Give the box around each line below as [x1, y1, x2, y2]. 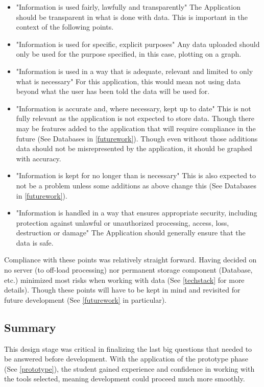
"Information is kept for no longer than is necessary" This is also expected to [16, 170, 256, 181]
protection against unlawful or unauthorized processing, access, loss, [16, 217, 229, 228]
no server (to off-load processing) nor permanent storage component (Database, [4, 264, 253, 275]
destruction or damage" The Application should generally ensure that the [16, 227, 246, 238]
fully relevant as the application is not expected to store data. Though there [16, 113, 255, 124]
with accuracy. [16, 153, 61, 163]
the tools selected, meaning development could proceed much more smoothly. [4, 373, 245, 384]
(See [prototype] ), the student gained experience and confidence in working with [4, 363, 255, 374]
